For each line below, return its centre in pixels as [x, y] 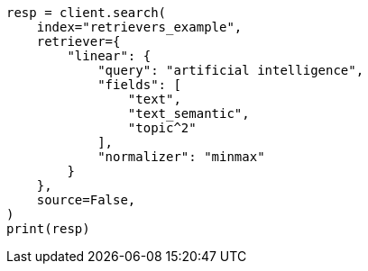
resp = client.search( [87, 13]
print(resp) [48, 229]
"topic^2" [162, 128]
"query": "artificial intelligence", [231, 70]
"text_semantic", [189, 113]
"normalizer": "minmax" [181, 157]
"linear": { [109, 56]
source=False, [86, 200]
